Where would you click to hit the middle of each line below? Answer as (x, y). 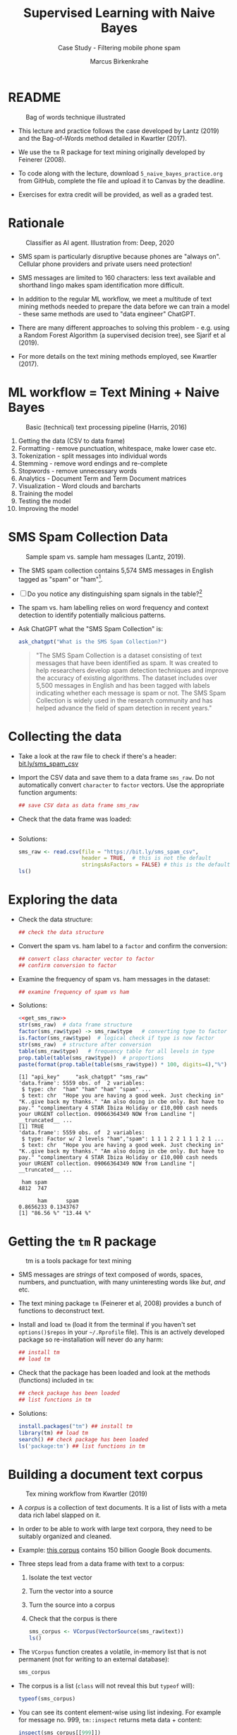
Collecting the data (65, 736)
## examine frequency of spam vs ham (74, 992)
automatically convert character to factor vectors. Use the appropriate (121, 785)
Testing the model (44, 501)
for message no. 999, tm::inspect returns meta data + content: (110, 1719)
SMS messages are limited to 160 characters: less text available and (117, 277)
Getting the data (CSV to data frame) (72, 441)
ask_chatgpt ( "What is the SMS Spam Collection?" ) (93, 642)
